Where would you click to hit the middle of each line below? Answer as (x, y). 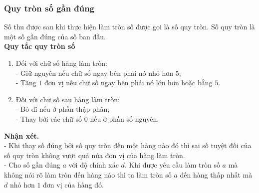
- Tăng (26, 83)
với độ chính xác (94, 165)
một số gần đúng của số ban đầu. (55, 36)
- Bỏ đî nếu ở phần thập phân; (63, 109)
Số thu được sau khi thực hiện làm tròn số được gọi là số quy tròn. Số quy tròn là (129, 27)
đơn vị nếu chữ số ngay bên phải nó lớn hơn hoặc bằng (129, 83)
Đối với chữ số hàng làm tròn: (61, 63)
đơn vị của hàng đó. (73, 184)
